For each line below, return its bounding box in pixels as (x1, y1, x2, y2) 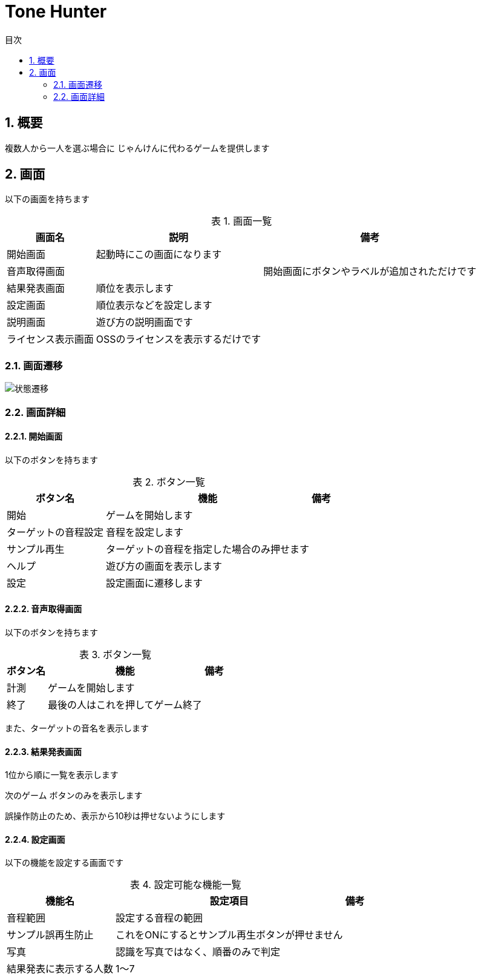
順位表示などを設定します (96, 299, 212, 312)
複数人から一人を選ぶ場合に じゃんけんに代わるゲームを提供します (5, 142, 270, 153)
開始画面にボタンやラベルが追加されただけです (263, 265, 477, 278)
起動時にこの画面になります (96, 248, 222, 261)
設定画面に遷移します (106, 576, 203, 589)
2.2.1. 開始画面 (5, 431, 63, 442)
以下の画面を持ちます (5, 194, 90, 205)
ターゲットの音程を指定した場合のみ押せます (106, 542, 310, 555)
